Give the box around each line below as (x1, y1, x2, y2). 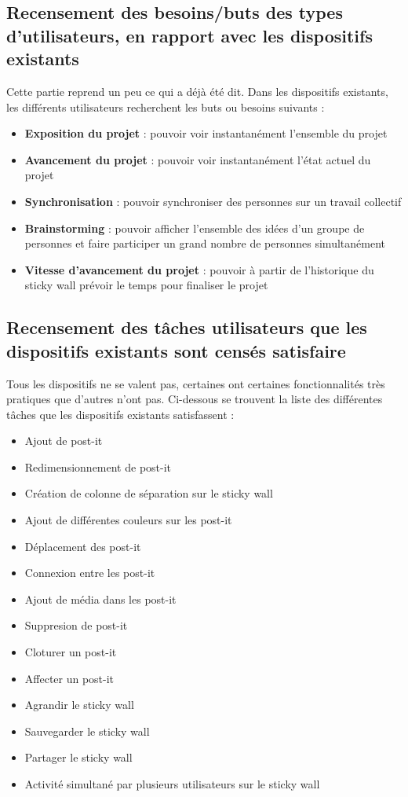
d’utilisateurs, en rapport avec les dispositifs (6, 23, 373, 47)
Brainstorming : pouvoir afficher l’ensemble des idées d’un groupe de (24, 219, 365, 236)
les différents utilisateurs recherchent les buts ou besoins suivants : (6, 98, 325, 115)
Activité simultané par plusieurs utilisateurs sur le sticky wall (24, 776, 320, 792)
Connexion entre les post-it (24, 564, 155, 581)
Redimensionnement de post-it (24, 458, 172, 475)
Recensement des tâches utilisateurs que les (6, 315, 367, 340)
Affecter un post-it (24, 670, 115, 686)
